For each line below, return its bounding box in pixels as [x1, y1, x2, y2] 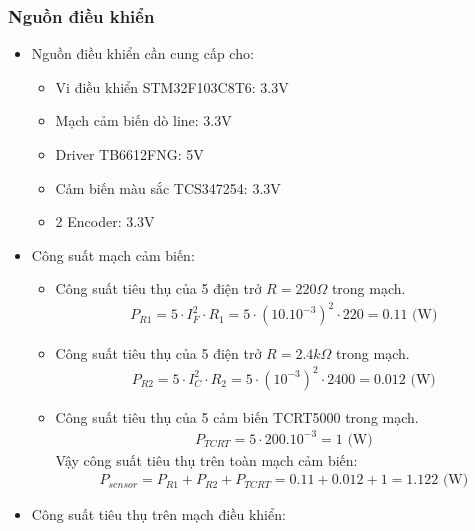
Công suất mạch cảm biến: [31, 244, 195, 265]
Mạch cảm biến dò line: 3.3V [55, 110, 232, 131]
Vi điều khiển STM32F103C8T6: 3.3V [55, 76, 289, 97]
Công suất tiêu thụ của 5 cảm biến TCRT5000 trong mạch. [55, 406, 419, 427]
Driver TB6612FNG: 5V [55, 144, 204, 164]
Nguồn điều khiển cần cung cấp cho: [31, 43, 254, 64]
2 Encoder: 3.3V [55, 211, 155, 232]
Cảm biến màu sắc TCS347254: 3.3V [55, 177, 281, 198]
